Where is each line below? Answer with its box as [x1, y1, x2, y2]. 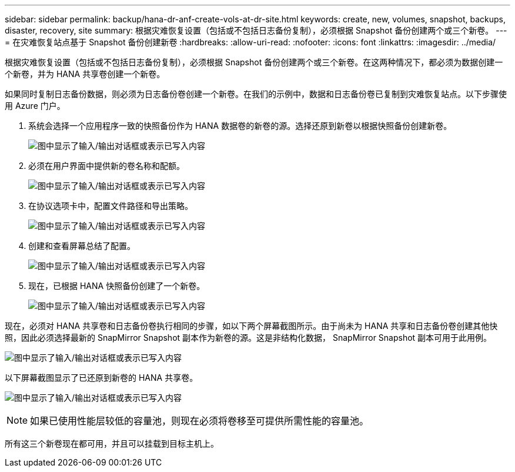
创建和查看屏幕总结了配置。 [28, 241, 135, 251]
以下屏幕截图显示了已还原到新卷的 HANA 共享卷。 [5, 373, 198, 383]
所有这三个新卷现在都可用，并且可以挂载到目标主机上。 [5, 438, 219, 448]
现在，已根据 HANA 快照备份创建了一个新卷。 [28, 281, 205, 291]
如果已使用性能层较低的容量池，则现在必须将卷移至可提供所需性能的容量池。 [30, 415, 369, 427]
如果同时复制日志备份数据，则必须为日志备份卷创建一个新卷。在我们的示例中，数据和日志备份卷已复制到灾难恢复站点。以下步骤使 [5, 89, 507, 99]
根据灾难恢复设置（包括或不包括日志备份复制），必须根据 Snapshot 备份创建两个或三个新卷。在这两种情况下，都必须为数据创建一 [5, 57, 503, 67]
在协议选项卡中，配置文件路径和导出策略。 [28, 201, 193, 211]
